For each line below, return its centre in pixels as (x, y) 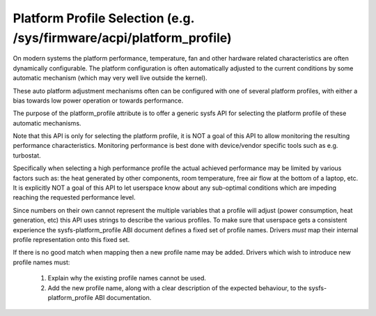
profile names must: (41, 262)
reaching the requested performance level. (74, 197)
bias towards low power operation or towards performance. (98, 100)
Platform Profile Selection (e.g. (104, 18)
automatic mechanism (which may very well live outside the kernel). (110, 78)
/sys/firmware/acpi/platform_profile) (123, 38)
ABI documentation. (123, 297)
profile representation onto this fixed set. (71, 239)
